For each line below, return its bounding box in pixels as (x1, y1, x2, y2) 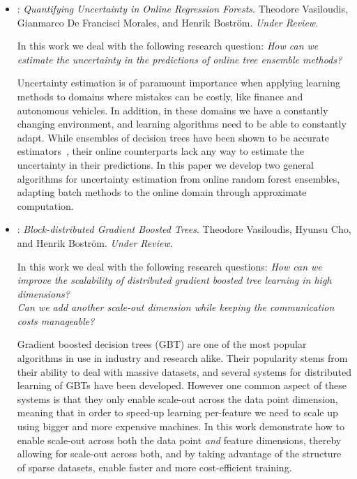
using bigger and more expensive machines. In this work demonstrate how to (17, 419, 344, 434)
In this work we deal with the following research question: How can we (17, 38, 319, 53)
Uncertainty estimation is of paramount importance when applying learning (17, 75, 340, 90)
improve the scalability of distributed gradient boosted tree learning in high (17, 273, 332, 287)
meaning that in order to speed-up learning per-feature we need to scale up (17, 405, 338, 420)
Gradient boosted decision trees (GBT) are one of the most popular (17, 337, 307, 351)
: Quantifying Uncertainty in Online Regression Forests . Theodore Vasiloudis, (17, 1, 348, 15)
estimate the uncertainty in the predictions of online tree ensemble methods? (17, 52, 342, 66)
